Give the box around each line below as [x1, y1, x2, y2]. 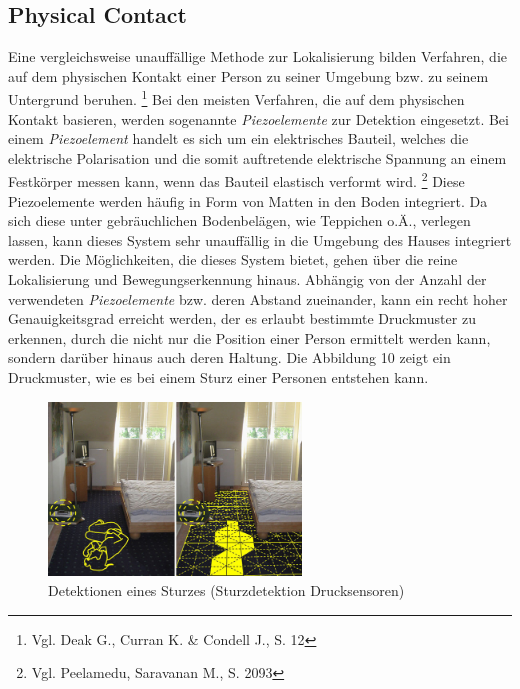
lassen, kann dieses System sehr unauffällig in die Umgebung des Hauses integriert [8, 229, 512, 250]
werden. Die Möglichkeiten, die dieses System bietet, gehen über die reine [8, 249, 458, 270]
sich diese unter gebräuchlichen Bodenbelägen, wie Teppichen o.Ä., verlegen [8, 210, 471, 231]
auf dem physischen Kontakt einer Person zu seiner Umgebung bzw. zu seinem [8, 65, 489, 86]
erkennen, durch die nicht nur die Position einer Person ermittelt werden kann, [8, 327, 491, 348]
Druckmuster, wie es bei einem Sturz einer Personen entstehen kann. [8, 367, 429, 388]
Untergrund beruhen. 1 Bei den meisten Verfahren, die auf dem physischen [8, 86, 465, 110]
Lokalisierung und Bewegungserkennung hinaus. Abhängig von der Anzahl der [8, 269, 487, 290]
